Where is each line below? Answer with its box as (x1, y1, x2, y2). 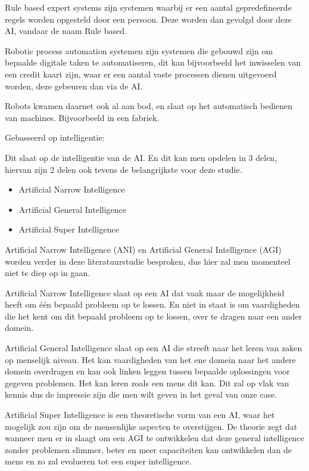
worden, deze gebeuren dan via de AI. (5, 79, 143, 92)
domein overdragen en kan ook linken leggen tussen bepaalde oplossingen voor (5, 365, 290, 377)
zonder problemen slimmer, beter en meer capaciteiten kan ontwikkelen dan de (5, 443, 292, 455)
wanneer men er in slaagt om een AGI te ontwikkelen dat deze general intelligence (5, 432, 304, 444)
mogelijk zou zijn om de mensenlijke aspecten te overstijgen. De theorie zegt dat (5, 420, 298, 432)
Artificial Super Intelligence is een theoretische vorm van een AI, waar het (5, 408, 275, 421)
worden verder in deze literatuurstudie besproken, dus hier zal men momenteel (5, 255, 291, 267)
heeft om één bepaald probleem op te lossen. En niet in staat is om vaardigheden (5, 298, 300, 311)
